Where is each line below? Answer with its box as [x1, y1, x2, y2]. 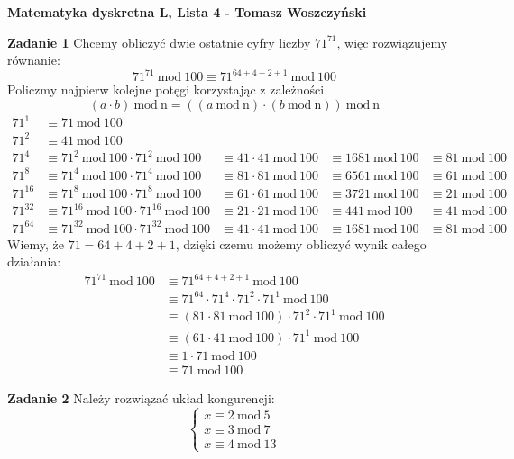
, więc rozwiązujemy [336, 32, 448, 51]
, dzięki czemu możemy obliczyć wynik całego [175, 234, 427, 253]
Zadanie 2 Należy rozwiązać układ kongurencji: [7, 388, 275, 407]
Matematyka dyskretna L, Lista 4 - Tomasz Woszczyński [7, 3, 367, 21]
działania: [7, 252, 61, 271]
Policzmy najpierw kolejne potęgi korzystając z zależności [7, 80, 325, 99]
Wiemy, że [7, 234, 64, 253]
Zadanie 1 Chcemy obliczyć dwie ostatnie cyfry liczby [7, 32, 311, 51]
